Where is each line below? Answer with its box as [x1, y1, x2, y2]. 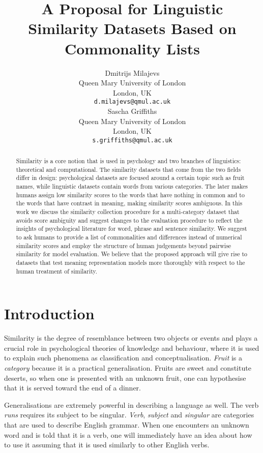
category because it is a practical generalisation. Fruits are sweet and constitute [4, 363, 251, 373]
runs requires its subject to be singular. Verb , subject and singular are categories [4, 409, 254, 420]
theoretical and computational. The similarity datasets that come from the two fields [16, 165, 241, 173]
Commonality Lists [64, 38, 200, 58]
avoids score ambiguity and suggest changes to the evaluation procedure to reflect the [16, 216, 243, 224]
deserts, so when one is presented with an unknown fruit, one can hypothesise [4, 372, 246, 383]
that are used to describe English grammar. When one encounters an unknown [4, 419, 249, 430]
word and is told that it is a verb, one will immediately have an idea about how [4, 429, 252, 440]
